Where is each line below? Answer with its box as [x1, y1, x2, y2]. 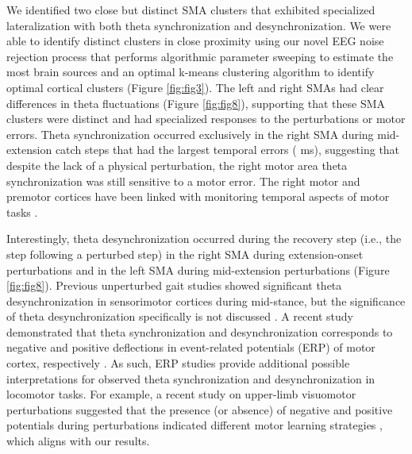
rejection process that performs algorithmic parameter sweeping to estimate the [6, 48, 394, 64]
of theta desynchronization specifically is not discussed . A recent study [6, 308, 353, 325]
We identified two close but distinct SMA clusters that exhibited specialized [6, 2, 375, 17]
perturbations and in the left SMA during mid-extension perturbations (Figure [6, 261, 390, 278]
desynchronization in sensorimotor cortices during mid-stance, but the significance [6, 292, 406, 309]
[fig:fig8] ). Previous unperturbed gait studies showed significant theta [6, 277, 342, 294]
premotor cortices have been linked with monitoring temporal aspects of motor [6, 188, 390, 205]
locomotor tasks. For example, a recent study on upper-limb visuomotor [6, 386, 356, 402]
